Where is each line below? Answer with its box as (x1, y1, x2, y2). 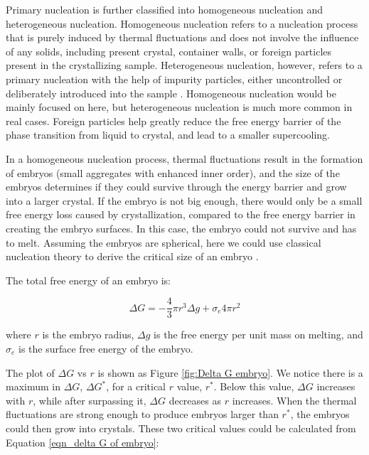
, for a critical (106, 379, 166, 394)
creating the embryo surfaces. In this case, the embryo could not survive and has (6, 220, 357, 235)
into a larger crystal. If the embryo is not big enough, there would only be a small (6, 193, 363, 208)
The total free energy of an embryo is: (6, 272, 171, 287)
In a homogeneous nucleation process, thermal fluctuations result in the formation (6, 151, 363, 166)
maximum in (6, 379, 60, 394)
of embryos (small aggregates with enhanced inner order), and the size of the (6, 165, 340, 180)
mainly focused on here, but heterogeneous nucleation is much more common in (6, 100, 353, 114)
